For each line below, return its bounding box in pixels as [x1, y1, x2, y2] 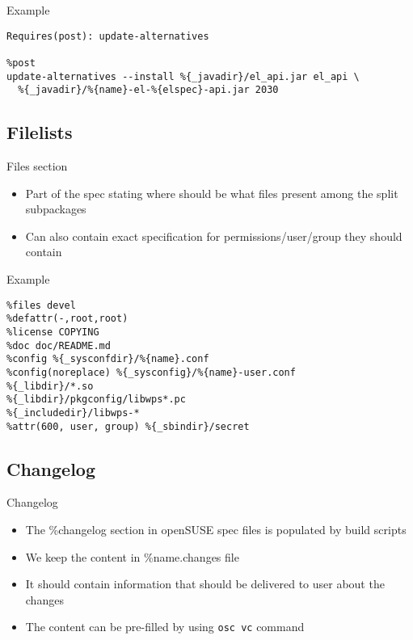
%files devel [6, 299, 76, 311]
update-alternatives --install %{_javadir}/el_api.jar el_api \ [6, 70, 360, 82]
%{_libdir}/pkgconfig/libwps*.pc [6, 394, 186, 406]
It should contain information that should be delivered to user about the [25, 575, 385, 592]
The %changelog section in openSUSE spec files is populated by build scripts [25, 521, 407, 537]
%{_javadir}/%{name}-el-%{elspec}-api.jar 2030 [18, 84, 279, 96]
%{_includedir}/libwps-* [6, 406, 140, 419]
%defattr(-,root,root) [6, 313, 129, 325]
